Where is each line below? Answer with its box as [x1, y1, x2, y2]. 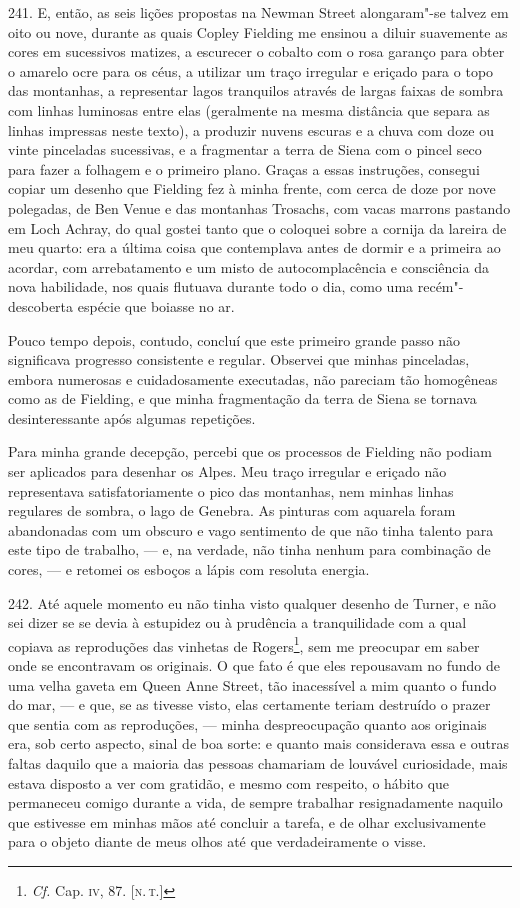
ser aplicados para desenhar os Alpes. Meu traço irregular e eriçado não [8, 461, 447, 482]
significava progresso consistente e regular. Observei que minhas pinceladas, [8, 349, 470, 370]
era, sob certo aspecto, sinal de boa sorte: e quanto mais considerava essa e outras [8, 733, 509, 754]
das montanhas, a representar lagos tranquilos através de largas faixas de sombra [8, 80, 504, 101]
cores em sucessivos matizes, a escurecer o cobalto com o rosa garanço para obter [8, 41, 505, 62]
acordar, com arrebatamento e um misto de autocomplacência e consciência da [8, 256, 489, 277]
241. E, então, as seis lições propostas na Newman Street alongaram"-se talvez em [8, 2, 509, 22]
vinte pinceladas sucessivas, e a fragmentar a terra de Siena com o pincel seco [8, 139, 482, 160]
